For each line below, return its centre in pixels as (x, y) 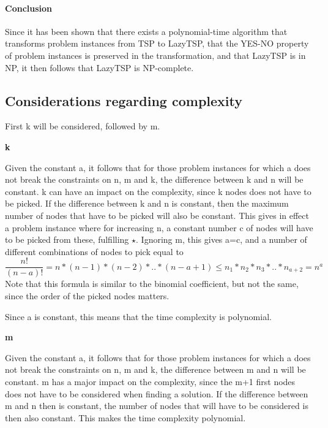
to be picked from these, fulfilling (67, 239)
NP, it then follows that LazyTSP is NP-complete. (99, 67)
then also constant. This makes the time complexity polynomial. (125, 417)
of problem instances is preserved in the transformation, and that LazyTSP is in (155, 55)
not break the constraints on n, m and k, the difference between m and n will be (155, 369)
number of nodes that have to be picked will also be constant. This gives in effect (157, 215)
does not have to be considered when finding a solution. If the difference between (157, 393)
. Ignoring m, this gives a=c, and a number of (222, 239)
